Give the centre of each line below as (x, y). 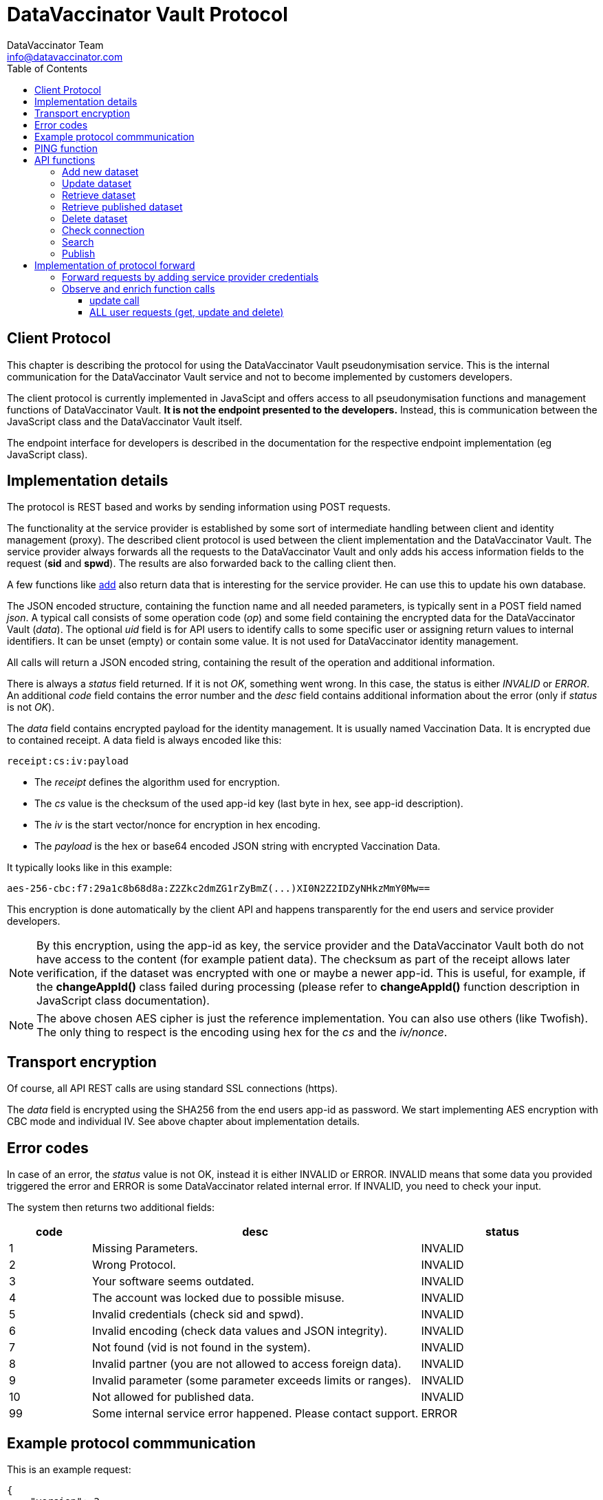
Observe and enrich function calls (139, 288)
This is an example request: (69, 1469)
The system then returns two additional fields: (111, 1208)
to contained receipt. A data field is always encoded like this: (144, 740)
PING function (66, 148)
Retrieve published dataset (122, 206)
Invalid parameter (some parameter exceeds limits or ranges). (252, 1381)
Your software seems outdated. (173, 1282)
